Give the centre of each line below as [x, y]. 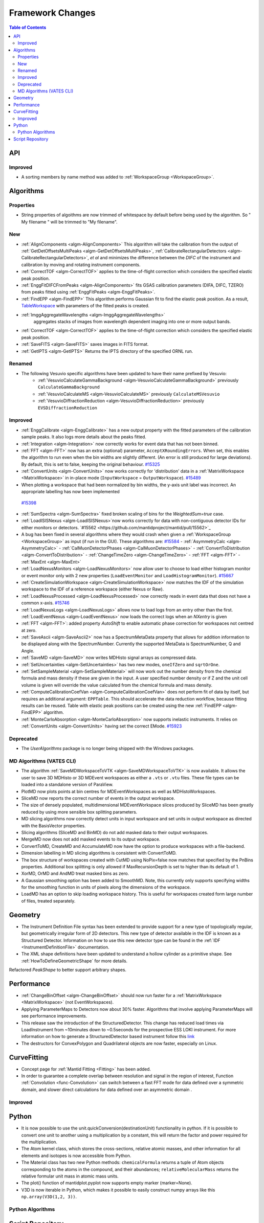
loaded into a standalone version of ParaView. [67, 785]
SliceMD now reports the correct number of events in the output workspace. [98, 798]
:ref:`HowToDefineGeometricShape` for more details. [74, 961]
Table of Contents [28, 27]
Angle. [28, 651]
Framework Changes [52, 13]
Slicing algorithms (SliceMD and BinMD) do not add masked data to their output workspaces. [115, 832]
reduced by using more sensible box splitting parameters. [79, 812]
